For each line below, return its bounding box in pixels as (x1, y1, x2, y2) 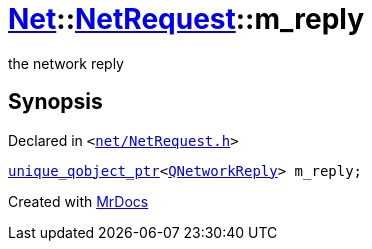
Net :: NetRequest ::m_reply (8, 2, 365, 36)
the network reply (8, 54, 124, 72)
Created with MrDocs (8, 192, 149, 210)
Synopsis (8, 89, 103, 115)
